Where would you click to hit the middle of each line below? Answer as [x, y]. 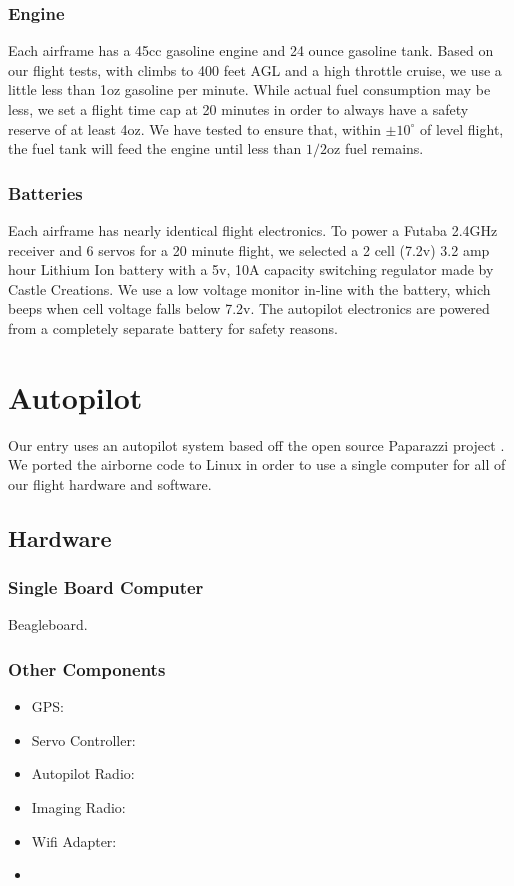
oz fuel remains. [375, 148]
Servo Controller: [83, 739]
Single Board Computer [106, 587]
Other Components [87, 668]
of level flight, [461, 128]
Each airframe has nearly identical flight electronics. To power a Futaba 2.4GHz [253, 230]
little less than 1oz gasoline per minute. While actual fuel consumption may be [249, 89]
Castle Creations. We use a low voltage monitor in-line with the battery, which [249, 288]
